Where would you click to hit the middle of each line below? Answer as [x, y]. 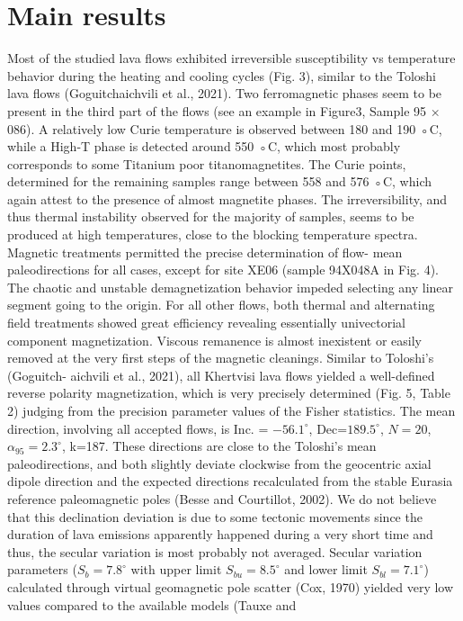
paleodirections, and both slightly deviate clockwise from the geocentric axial [219, 463]
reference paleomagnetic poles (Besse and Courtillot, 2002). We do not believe [222, 498]
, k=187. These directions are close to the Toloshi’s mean [219, 446]
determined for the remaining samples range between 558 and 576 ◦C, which [220, 181]
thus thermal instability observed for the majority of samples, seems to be [211, 216]
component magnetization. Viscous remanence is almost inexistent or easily [214, 340]
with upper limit [176, 569]
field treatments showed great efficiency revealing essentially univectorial [206, 323]
